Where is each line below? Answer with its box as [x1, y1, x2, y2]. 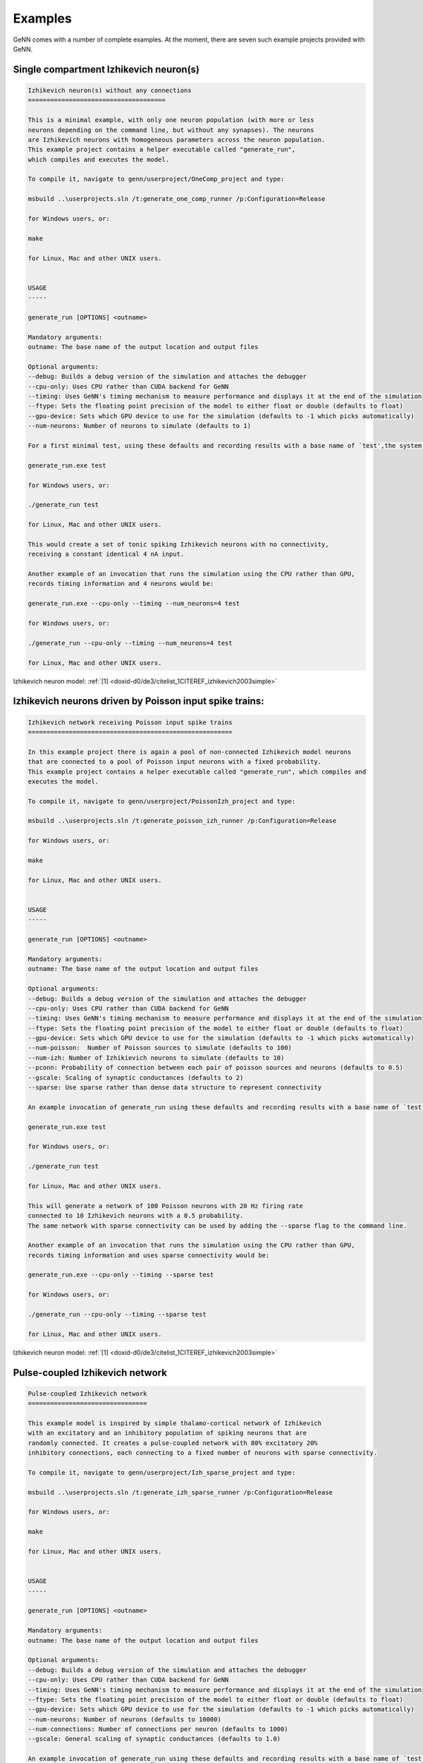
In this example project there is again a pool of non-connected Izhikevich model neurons [27, 748, 352, 756]
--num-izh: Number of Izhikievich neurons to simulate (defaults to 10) [27, 1054, 285, 1061]
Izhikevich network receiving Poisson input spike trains [27, 718, 233, 726]
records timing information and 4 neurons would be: [27, 580, 214, 588]
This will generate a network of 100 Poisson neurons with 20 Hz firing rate [27, 1202, 303, 1209]
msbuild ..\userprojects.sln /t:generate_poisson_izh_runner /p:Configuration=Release [27, 817, 337, 825]
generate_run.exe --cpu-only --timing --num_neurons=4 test [27, 599, 240, 608]
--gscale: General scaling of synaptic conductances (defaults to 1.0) [27, 1735, 281, 1743]
